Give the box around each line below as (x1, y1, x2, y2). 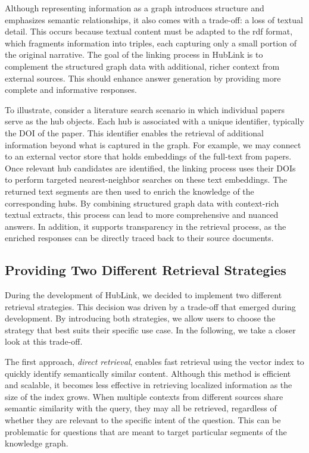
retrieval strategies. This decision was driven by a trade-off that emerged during (5, 300, 296, 313)
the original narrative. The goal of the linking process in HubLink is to (5, 48, 263, 61)
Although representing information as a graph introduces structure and (5, 2, 264, 14)
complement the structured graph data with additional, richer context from (5, 60, 280, 72)
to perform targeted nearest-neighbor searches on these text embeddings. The (5, 173, 288, 186)
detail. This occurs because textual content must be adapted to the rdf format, (5, 25, 293, 38)
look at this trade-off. (5, 335, 83, 348)
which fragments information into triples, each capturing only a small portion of (5, 36, 297, 49)
